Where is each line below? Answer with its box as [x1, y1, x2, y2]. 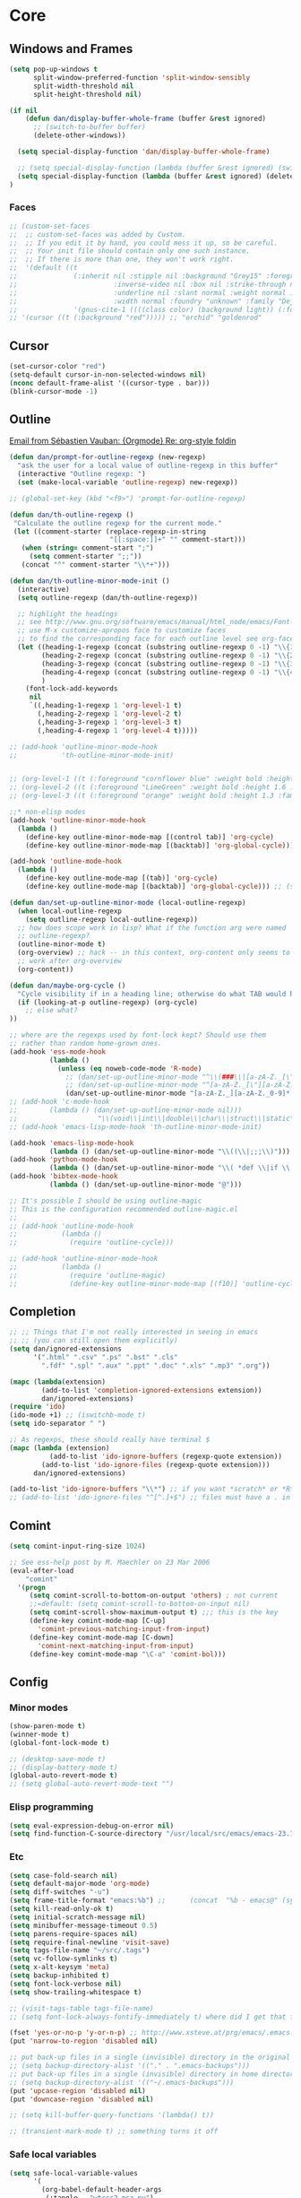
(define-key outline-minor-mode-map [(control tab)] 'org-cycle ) [25, 832, 275, 841]
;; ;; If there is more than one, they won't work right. [9, 255, 235, 265]
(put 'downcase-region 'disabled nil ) [9, 2095, 154, 2104]
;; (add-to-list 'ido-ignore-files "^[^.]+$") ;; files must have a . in [9, 1493, 291, 1502]
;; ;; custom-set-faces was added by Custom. [9, 230, 186, 239]
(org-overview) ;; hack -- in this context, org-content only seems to [17, 948, 291, 958]
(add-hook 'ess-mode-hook [9, 1047, 106, 1056]
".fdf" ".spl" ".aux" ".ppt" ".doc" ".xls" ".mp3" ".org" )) [41, 1360, 271, 1370]
